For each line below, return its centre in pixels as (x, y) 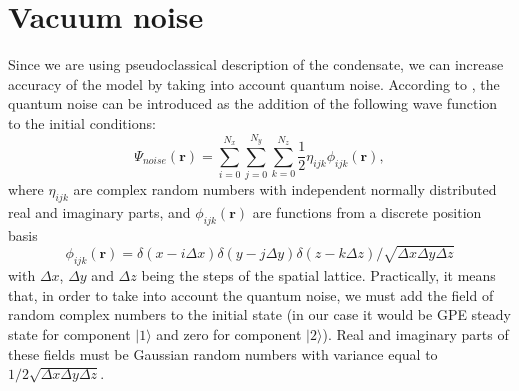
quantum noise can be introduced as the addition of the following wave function (253, 103)
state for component (69, 333)
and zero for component (229, 333)
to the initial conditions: (82, 122)
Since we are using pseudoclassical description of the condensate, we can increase (256, 64)
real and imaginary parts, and (99, 211)
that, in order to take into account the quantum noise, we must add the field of (251, 294)
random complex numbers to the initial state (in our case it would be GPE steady (259, 314)
